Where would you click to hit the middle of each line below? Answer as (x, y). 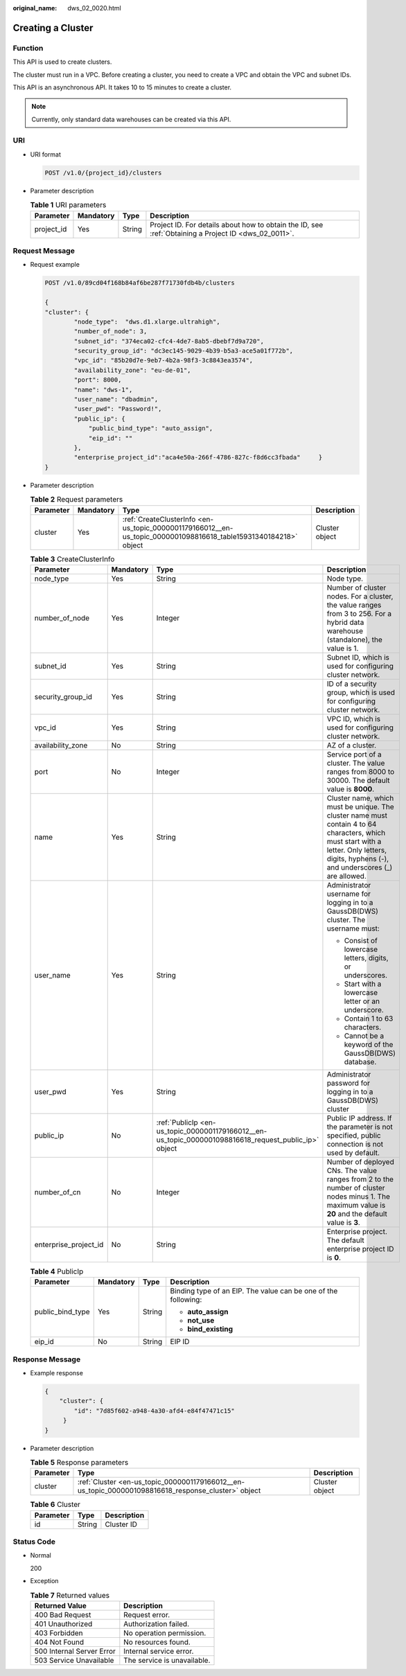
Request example (55, 265)
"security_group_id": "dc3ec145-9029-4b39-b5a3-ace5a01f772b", (184, 351)
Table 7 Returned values (70, 1595)
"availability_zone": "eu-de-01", (132, 370)
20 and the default (357, 1214)
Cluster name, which (360, 798)
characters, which (356, 833)
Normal (41, 1555)
